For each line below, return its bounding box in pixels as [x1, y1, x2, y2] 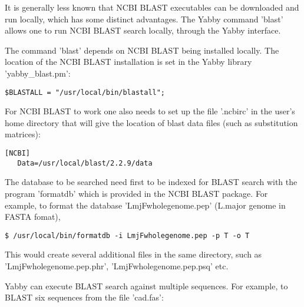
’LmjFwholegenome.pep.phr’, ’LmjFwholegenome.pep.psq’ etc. [5, 259, 229, 272]
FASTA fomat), [5, 210, 61, 223]
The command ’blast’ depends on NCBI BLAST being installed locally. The [5, 44, 279, 56]
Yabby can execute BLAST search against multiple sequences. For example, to [5, 279, 288, 292]
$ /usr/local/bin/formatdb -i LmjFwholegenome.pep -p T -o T [5, 231, 250, 240]
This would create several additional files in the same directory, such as [5, 248, 262, 260]
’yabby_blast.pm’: [5, 67, 71, 79]
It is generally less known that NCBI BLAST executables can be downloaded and [5, 1, 299, 13]
